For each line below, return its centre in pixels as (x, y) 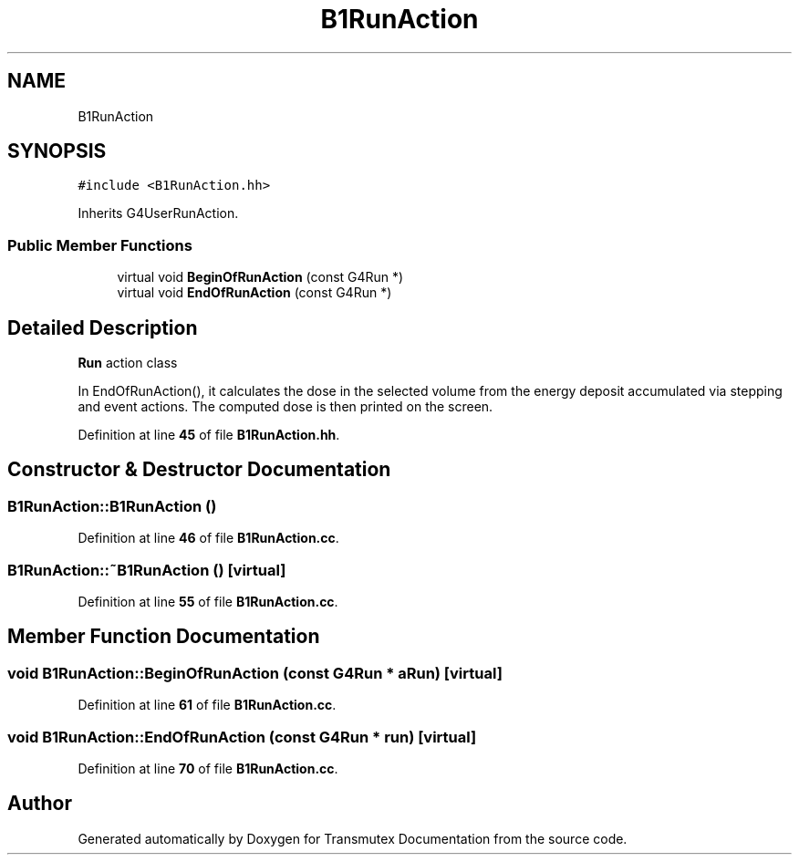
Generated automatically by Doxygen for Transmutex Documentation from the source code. (353, 838)
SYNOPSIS (57, 151)
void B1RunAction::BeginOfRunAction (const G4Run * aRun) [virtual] (255, 673)
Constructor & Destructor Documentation (199, 470)
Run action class (128, 363)
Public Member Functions (100, 245)
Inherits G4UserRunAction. (158, 213)
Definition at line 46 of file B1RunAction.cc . (208, 538)
